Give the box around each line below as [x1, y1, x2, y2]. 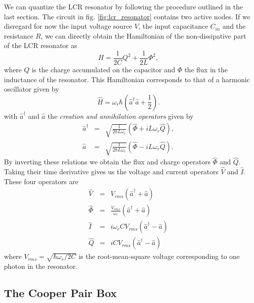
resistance [4, 30, 34, 41]
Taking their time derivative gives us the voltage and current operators [4, 166, 219, 176]
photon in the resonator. [4, 261, 78, 271]
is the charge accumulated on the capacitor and [32, 64, 175, 75]
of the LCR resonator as [4, 40, 77, 50]
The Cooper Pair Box [4, 285, 117, 301]
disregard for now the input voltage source [4, 21, 132, 31]
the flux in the [184, 64, 228, 75]
